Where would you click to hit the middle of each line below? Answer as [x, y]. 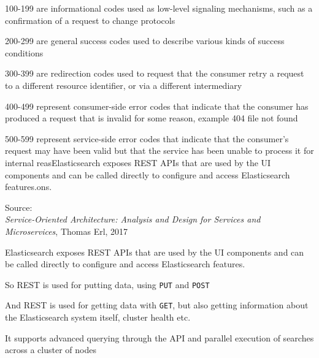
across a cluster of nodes [51, 350]
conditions [24, 52]
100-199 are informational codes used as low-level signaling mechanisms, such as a [159, 8]
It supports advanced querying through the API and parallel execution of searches [159, 337]
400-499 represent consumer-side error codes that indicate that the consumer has [157, 106]
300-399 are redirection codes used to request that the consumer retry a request [155, 73]
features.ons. [29, 187]
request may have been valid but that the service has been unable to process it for [159, 150]
